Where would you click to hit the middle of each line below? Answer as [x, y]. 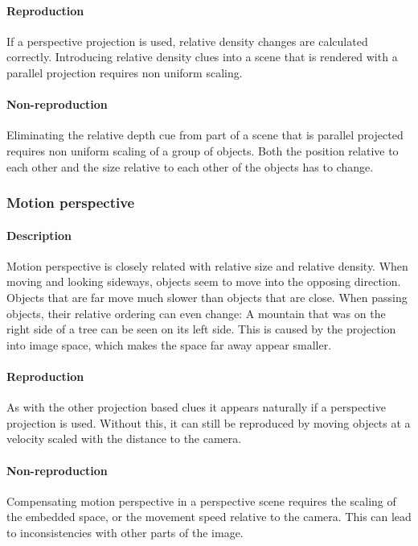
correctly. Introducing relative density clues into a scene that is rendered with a [202, 57]
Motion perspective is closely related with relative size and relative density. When [207, 265]
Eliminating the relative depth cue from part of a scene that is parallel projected [205, 135]
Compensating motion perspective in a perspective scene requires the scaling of [201, 500]
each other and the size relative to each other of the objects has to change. [190, 166]
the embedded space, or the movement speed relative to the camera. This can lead [209, 517]
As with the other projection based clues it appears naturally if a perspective [196, 407]
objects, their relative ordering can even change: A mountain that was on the [196, 313]
